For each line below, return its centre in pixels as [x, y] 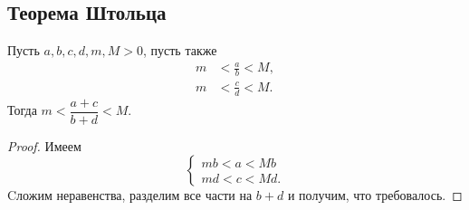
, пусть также [180, 50]
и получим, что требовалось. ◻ [375, 195]
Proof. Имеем [44, 145]
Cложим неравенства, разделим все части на [130, 195]
